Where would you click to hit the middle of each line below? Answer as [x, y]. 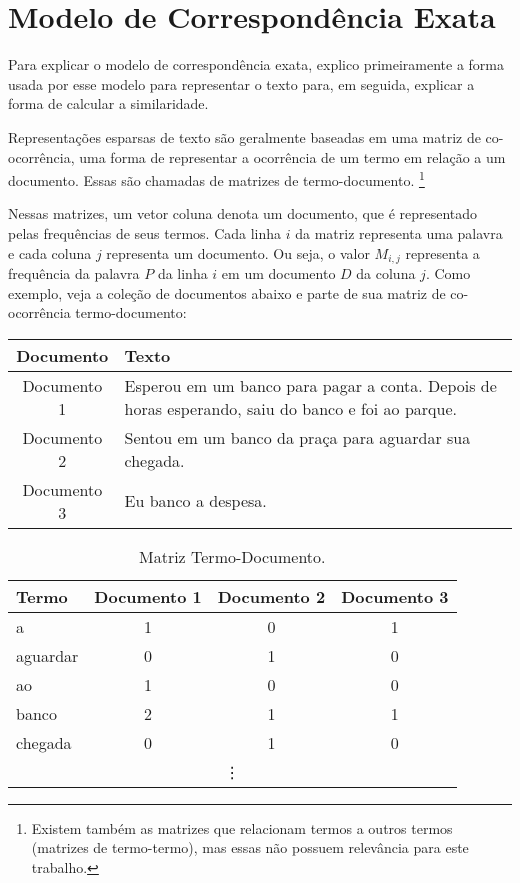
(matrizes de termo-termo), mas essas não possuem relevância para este [250, 847]
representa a [442, 252]
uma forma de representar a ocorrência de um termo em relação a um [292, 156]
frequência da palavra [74, 272]
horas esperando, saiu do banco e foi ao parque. [290, 408]
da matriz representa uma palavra [399, 232]
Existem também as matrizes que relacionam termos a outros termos [242, 827]
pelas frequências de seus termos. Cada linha [145, 232]
